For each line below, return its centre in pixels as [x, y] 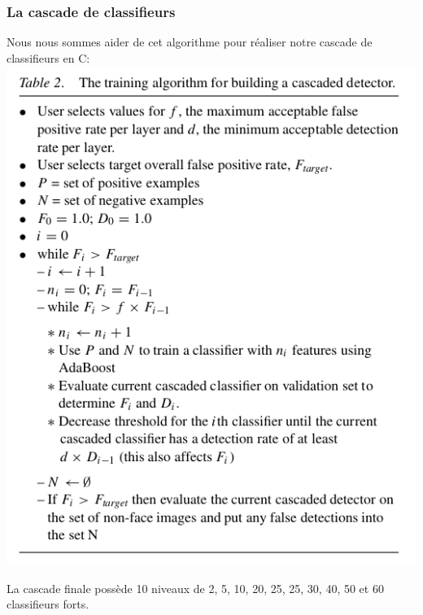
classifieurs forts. [48, 604]
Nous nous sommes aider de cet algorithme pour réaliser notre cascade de [190, 42]
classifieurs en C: [48, 57]
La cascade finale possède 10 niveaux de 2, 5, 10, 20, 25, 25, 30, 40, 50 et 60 [195, 588]
